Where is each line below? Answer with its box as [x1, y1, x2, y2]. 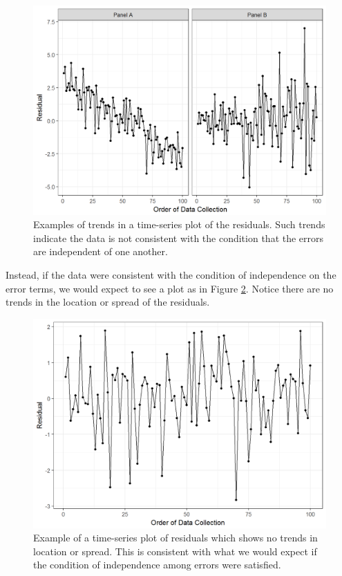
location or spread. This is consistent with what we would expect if [33, 544, 317, 558]
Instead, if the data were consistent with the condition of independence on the [6, 268, 336, 282]
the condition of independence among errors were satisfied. [33, 557, 281, 572]
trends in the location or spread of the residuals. [6, 295, 210, 309]
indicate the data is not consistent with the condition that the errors [33, 230, 324, 245]
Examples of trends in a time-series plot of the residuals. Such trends [33, 217, 325, 232]
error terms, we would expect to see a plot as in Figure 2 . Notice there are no [6, 281, 334, 295]
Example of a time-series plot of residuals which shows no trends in [33, 530, 318, 545]
